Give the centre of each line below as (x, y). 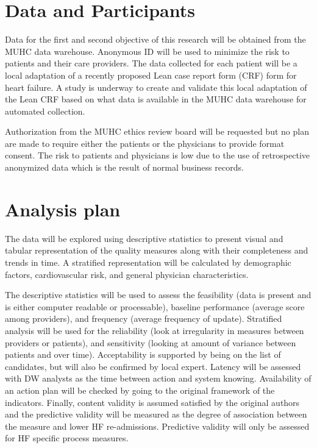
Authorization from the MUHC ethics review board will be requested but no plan (157, 131)
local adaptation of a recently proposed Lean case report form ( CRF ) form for (151, 75)
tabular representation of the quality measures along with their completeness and (157, 250)
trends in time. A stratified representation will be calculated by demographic (148, 262)
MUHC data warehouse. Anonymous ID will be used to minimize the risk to (147, 51)
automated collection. (45, 111)
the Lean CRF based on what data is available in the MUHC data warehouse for (156, 99)
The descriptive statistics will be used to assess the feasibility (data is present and (158, 295)
